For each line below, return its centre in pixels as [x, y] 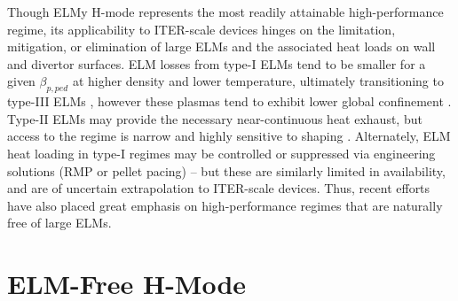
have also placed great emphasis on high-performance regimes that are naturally [225, 205]
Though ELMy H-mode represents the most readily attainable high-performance [225, 12]
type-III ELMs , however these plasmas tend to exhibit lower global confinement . [229, 101]
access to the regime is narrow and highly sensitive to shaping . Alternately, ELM [229, 136]
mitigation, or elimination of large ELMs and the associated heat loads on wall [221, 46]
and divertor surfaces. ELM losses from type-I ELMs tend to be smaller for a [217, 63]
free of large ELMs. [59, 223]
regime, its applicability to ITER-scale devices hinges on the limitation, [201, 29]
